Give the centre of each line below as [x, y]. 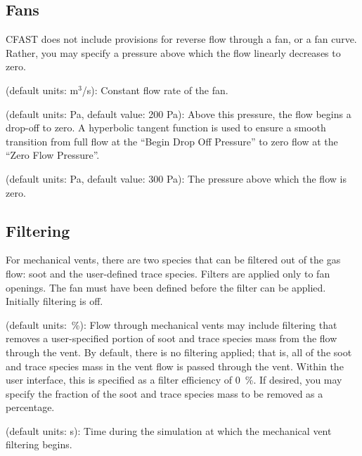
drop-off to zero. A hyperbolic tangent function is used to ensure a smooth [166, 128]
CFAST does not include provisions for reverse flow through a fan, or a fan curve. [181, 39]
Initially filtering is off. [54, 301]
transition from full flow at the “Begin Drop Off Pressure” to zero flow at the [172, 141]
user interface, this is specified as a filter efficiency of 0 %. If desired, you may [174, 380]
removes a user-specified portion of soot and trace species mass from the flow [172, 338]
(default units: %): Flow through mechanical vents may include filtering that [172, 324]
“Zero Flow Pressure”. [53, 155]
